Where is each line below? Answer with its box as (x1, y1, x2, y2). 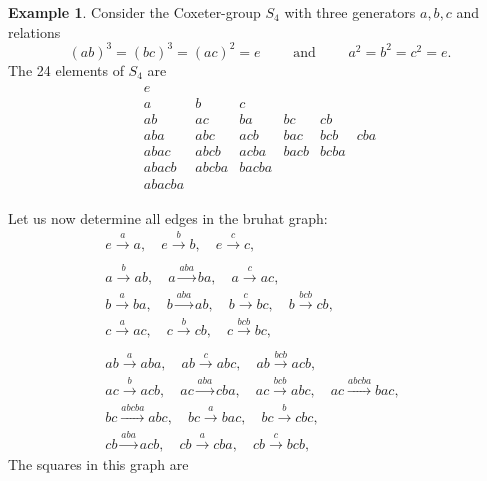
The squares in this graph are (8, 453, 189, 474)
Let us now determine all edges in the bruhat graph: (8, 207, 328, 228)
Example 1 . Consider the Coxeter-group (8, 2, 261, 22)
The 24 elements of (8, 59, 124, 80)
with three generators (284, 2, 416, 22)
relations (8, 21, 61, 42)
